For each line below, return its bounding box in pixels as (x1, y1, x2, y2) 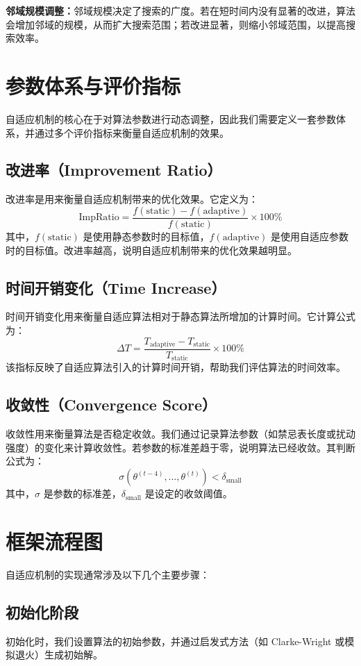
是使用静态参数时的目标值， (83, 228, 210, 243)
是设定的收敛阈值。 (144, 486, 233, 501)
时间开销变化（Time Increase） (6, 276, 226, 298)
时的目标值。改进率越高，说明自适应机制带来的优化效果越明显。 (6, 242, 297, 257)
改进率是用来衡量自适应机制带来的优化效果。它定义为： (6, 192, 258, 206)
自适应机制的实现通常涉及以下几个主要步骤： (6, 567, 210, 581)
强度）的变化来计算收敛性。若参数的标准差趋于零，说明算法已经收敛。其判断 (6, 440, 355, 454)
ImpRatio (78, 213, 119, 223)
